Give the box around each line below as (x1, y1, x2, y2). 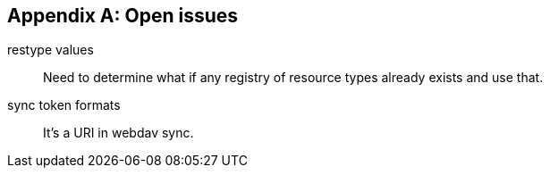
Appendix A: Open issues (7, 4, 239, 27)
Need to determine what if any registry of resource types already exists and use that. (43, 70, 544, 86)
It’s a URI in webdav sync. (43, 125, 194, 141)
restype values (7, 42, 94, 58)
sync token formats (7, 97, 121, 113)
